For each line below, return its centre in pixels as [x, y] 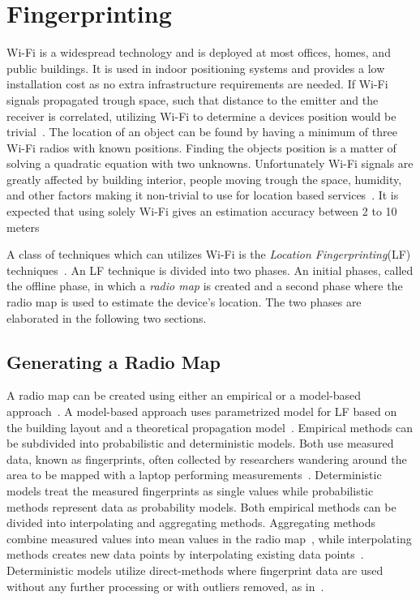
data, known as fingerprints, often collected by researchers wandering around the [207, 459]
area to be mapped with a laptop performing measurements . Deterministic [194, 475]
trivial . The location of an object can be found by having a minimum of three [202, 132]
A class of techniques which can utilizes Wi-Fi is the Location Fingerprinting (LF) [209, 254]
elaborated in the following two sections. [107, 317]
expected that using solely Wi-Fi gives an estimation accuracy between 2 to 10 [202, 211]
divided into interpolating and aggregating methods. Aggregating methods [191, 523]
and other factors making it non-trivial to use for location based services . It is [203, 195]
